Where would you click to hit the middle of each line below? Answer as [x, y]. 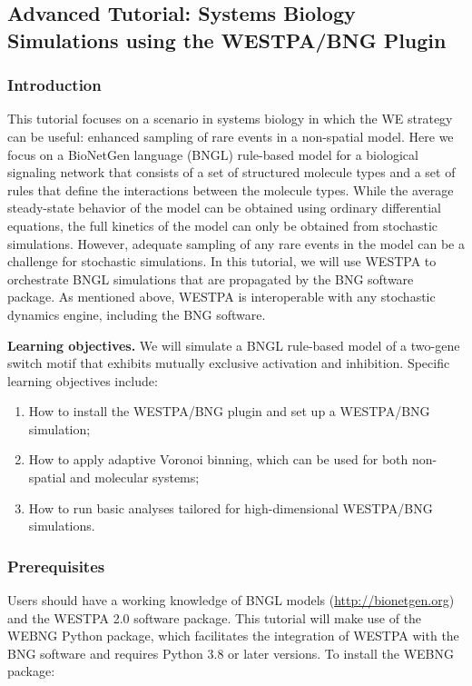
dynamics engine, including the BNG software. [137, 314]
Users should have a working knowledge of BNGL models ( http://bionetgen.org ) [231, 600]
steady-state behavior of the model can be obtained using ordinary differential [224, 208]
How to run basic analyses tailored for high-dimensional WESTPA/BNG [231, 507]
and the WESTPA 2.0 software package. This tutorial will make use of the [215, 617]
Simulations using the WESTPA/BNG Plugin [227, 40]
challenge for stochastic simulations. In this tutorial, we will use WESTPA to [222, 261]
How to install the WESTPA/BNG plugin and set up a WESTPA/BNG [229, 411]
